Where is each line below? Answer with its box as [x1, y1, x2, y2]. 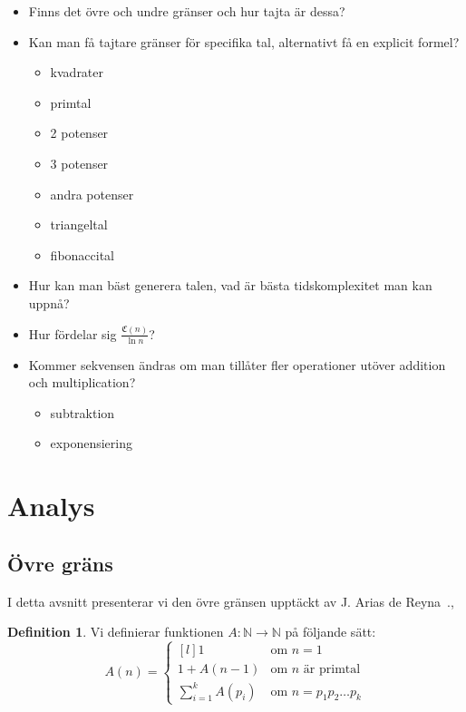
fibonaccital [50, 245, 114, 264]
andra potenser [50, 184, 134, 203]
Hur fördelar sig [28, 324, 117, 343]
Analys [7, 487, 95, 524]
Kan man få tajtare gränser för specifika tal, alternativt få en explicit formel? [28, 32, 460, 51]
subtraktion [50, 403, 115, 422]
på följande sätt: [285, 622, 376, 641]
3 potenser [50, 153, 109, 172]
